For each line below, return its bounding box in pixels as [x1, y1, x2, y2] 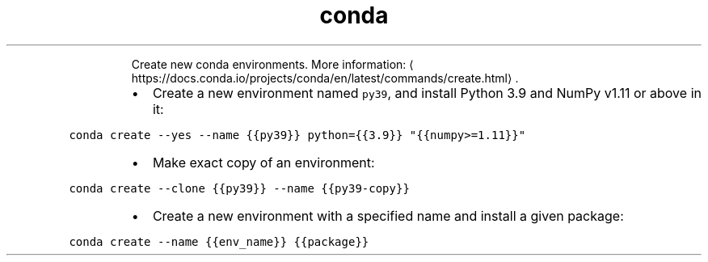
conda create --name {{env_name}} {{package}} [69, 235, 369, 248]
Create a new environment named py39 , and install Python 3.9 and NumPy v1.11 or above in [152, 84, 702, 101]
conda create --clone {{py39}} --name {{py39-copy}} [69, 181, 410, 195]
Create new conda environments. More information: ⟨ [131, 57, 414, 71]
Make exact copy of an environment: [152, 154, 375, 171]
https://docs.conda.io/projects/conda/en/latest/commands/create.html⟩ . [131, 70, 519, 85]
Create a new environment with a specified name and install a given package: [152, 207, 624, 224]
